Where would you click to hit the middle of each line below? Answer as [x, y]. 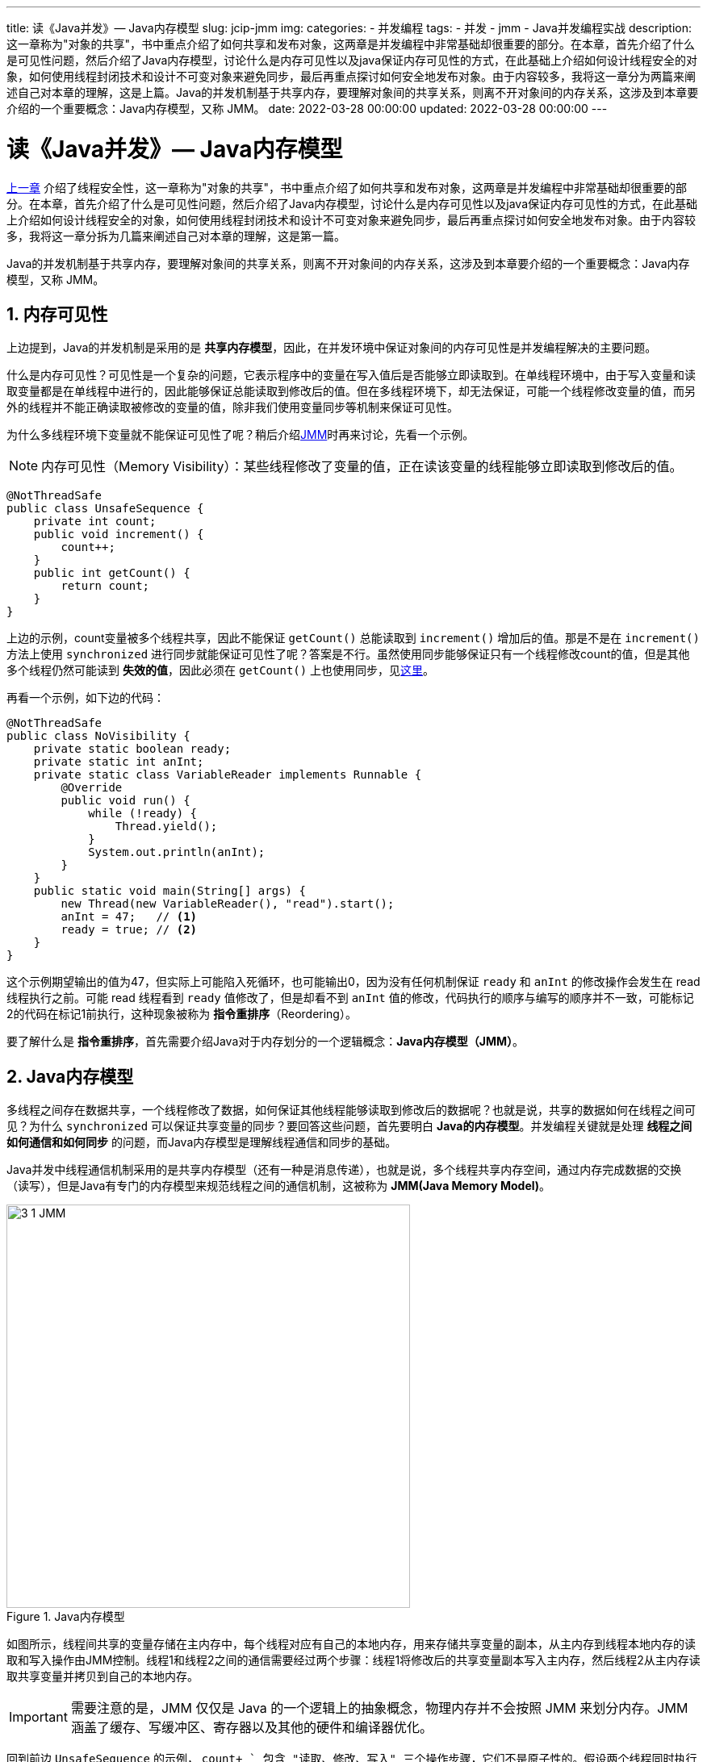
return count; [105, 586]
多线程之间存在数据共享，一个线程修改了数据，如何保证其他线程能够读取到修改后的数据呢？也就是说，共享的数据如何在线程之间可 [351, 1110]
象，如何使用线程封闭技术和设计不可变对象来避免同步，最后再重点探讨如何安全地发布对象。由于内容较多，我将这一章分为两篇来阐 [351, 76]
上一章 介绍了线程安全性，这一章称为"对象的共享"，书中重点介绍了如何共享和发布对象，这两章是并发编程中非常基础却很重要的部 [347, 187]
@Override [92, 788]
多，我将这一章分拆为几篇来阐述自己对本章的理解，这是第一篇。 [176, 236]
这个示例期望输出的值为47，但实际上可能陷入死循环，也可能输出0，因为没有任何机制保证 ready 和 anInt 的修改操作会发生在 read [353, 982]
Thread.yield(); [166, 827]
